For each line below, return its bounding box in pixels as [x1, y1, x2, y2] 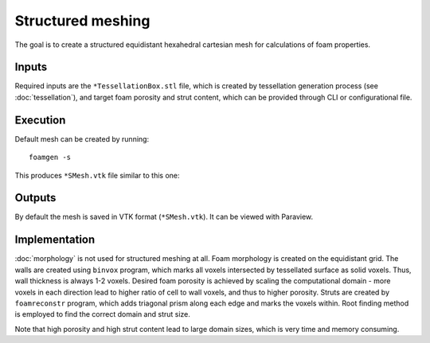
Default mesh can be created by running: [14, 134, 150, 143]
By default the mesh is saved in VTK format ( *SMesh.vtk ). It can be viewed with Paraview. [14, 212, 314, 222]
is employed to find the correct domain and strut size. [14, 310, 191, 319]
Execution [14, 113, 66, 127]
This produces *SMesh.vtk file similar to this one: [14, 170, 180, 180]
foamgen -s [29, 153, 72, 162]
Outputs [14, 191, 57, 205]
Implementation [14, 233, 96, 247]
